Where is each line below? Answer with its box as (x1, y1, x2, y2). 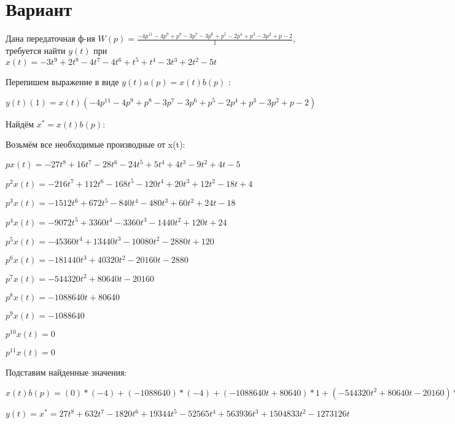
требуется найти (6, 44, 66, 56)
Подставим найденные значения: (6, 366, 127, 379)
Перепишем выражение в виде (6, 75, 119, 88)
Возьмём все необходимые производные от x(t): (6, 138, 185, 151)
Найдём (6, 117, 34, 130)
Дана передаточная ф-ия (6, 32, 95, 45)
